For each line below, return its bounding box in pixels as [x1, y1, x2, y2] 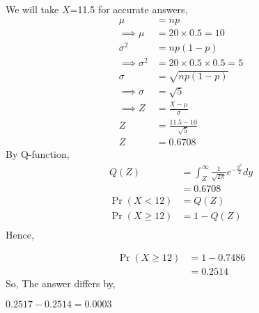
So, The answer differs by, [6, 276, 116, 291]
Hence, [6, 227, 34, 241]
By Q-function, [6, 147, 70, 161]
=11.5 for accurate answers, [70, 2, 188, 16]
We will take [6, 2, 59, 16]
